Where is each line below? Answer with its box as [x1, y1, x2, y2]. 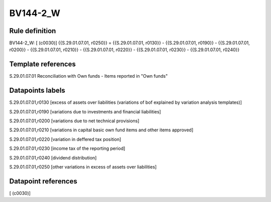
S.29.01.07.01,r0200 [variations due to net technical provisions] [9, 118, 140, 124]
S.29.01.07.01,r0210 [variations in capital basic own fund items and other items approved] [9, 127, 193, 133]
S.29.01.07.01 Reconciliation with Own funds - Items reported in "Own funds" [9, 73, 168, 79]
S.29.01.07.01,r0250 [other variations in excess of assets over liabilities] [9, 164, 157, 170]
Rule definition [9, 27, 56, 35]
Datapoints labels [9, 86, 65, 95]
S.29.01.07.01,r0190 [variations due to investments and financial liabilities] [9, 108, 161, 115]
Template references [9, 60, 76, 69]
